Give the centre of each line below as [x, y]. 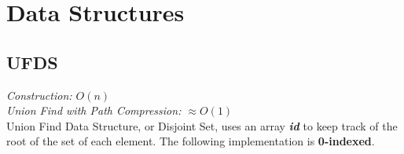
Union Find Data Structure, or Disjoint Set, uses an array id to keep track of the [202, 125]
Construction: [39, 95]
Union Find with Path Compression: [94, 110]
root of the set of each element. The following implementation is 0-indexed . [191, 141]
